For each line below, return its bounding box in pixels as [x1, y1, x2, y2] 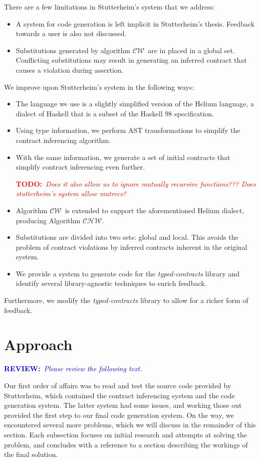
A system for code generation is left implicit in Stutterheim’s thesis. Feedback [16, 18, 255, 29]
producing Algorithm [16, 215, 81, 225]
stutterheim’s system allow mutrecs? [16, 188, 127, 199]
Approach [4, 334, 73, 355]
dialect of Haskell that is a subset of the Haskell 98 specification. [16, 108, 214, 118]
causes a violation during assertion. [16, 64, 124, 75]
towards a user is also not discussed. [16, 28, 127, 39]
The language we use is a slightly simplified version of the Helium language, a [16, 98, 254, 109]
